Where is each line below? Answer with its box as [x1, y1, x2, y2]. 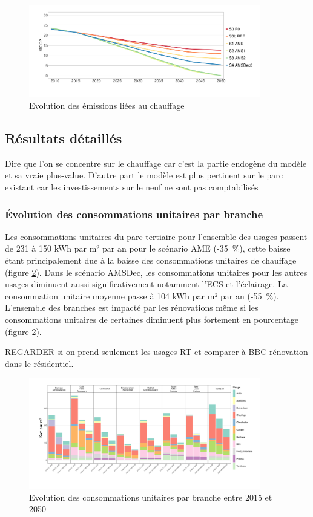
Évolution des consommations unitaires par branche [5, 206, 263, 221]
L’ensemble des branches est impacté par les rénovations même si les [5, 301, 259, 314]
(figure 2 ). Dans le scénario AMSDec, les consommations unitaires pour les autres [5, 265, 308, 278]
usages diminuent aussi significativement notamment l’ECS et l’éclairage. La [5, 278, 288, 290]
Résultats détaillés [5, 128, 122, 147]
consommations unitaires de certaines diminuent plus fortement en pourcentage [5, 313, 299, 325]
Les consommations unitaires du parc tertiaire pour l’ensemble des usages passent [5, 230, 308, 242]
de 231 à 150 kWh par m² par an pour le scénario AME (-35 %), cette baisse [5, 242, 291, 255]
